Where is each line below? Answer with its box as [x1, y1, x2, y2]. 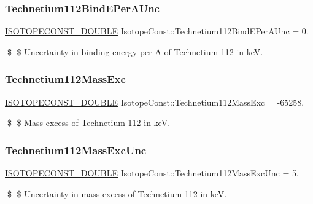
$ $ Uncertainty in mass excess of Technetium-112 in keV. [7, 187, 227, 200]
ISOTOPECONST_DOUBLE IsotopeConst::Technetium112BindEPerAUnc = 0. [5, 25, 309, 37]
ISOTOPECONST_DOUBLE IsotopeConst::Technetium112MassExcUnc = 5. [5, 167, 299, 179]
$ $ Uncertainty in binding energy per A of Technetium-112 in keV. [7, 45, 263, 58]
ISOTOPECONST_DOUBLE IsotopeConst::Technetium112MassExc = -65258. [5, 95, 304, 108]
